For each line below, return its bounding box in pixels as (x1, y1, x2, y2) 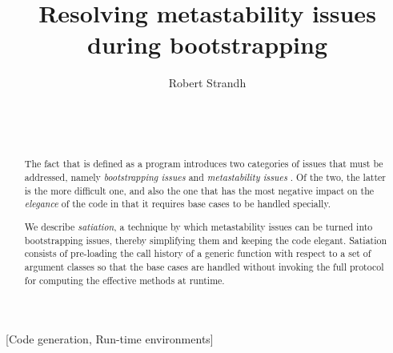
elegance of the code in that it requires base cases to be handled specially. (24, 197, 331, 211)
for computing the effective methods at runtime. (24, 273, 225, 287)
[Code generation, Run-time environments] (6, 331, 214, 347)
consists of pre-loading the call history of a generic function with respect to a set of (24, 247, 371, 260)
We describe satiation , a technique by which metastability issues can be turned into (24, 220, 373, 233)
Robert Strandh (168, 74, 247, 91)
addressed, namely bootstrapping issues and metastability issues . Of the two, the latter (24, 170, 387, 184)
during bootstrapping (87, 28, 327, 61)
